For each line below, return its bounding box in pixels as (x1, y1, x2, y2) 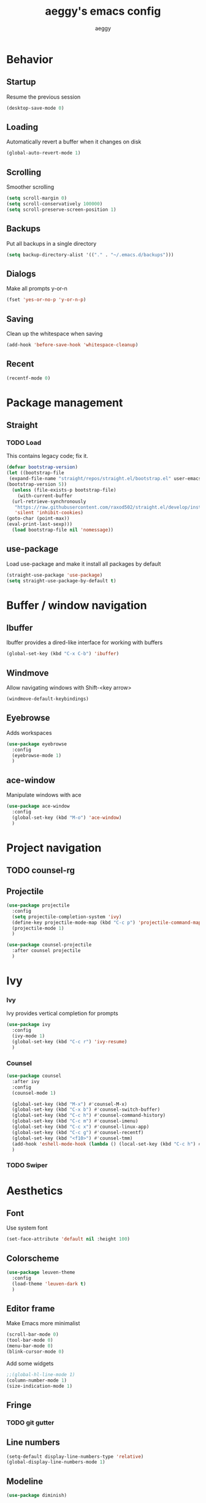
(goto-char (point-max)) (6, 516, 70, 522)
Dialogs (6, 268, 36, 279)
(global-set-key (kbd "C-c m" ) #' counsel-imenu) (12, 1118, 139, 1124)
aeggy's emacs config (45, 4, 161, 18)
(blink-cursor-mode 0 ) (6, 1349, 64, 1355)
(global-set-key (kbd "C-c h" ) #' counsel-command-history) (12, 1113, 166, 1119)
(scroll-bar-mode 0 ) (6, 1331, 59, 1337)
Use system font (6, 1224, 48, 1231)
